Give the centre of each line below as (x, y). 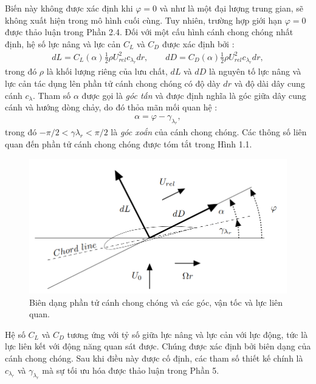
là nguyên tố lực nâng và (255, 71)
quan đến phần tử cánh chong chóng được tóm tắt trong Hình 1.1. (129, 144)
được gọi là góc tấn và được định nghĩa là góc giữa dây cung (194, 95)
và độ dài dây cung (270, 83)
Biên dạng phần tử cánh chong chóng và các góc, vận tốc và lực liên (156, 302)
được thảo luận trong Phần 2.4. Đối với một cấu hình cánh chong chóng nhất (149, 32)
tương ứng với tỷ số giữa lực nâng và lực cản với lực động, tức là (187, 334)
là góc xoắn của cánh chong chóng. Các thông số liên (209, 132)
